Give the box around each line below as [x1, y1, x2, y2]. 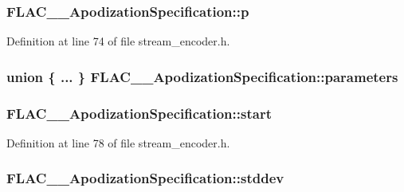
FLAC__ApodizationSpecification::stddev [6, 168, 284, 188]
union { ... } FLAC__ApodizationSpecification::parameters [6, 66, 398, 86]
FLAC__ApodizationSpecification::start [6, 103, 272, 123]
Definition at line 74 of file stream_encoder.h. [6, 33, 230, 49]
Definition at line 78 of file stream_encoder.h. [6, 134, 230, 151]
